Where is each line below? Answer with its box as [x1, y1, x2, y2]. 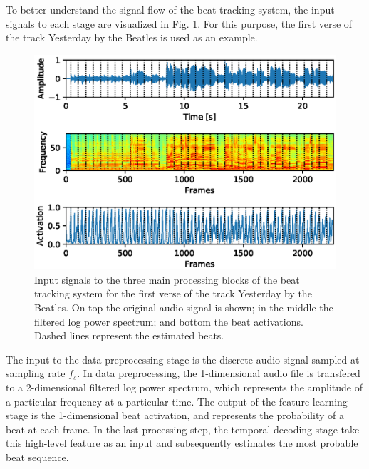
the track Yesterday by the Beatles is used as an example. [6, 30, 258, 45]
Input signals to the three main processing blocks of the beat [34, 272, 300, 287]
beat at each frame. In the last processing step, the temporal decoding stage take [6, 421, 360, 436]
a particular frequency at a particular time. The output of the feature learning [6, 393, 348, 408]
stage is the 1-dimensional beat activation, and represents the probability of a [6, 408, 344, 423]
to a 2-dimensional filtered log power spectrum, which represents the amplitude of [6, 379, 363, 394]
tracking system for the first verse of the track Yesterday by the [34, 286, 312, 301]
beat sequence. [6, 449, 69, 464]
